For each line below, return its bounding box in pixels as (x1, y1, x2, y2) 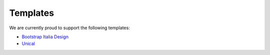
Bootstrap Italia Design (21, 34, 68, 40)
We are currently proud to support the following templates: (9, 25, 130, 31)
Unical (21, 41, 35, 47)
